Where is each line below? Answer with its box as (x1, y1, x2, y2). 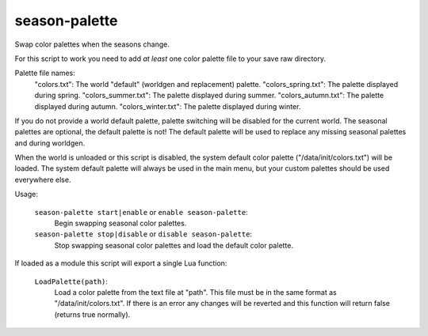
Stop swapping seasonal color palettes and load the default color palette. (54, 240, 293, 250)
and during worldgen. (14, 138, 86, 148)
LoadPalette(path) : (34, 277, 109, 286)
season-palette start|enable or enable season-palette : (34, 207, 249, 217)
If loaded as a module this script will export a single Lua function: (14, 259, 227, 268)
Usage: (14, 190, 39, 199)
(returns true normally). (54, 309, 131, 319)
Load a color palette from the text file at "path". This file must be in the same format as (54, 287, 337, 296)
